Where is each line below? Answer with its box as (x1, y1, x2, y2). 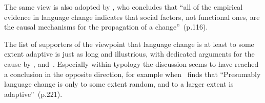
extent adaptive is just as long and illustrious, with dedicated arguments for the (4, 48, 255, 59)
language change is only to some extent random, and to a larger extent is (4, 79, 234, 89)
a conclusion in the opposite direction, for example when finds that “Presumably (4, 68, 261, 79)
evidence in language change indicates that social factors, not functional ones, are (4, 11, 260, 22)
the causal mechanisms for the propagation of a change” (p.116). (4, 21, 208, 32)
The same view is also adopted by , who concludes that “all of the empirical (4, 2, 243, 12)
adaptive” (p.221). (4, 88, 63, 99)
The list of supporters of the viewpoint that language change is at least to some (4, 38, 254, 49)
